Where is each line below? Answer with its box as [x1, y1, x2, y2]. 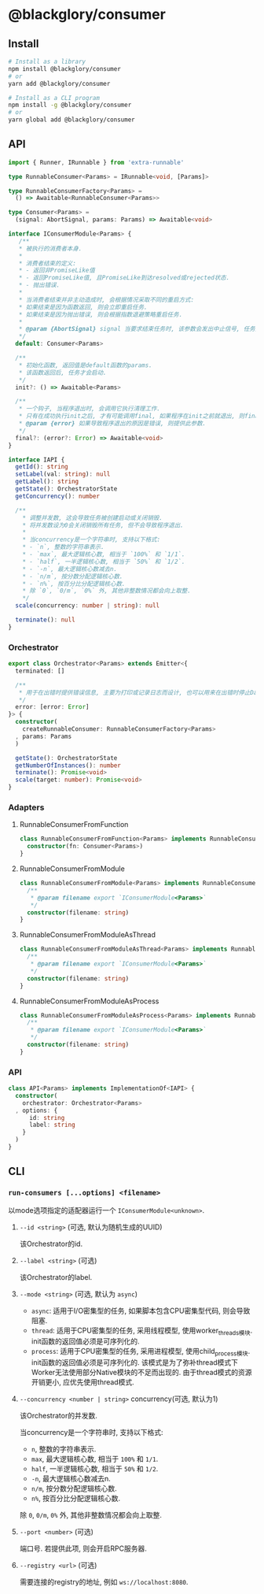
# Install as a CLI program [8, 94, 101, 102]
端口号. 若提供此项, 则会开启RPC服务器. [19, 1544, 147, 1553]
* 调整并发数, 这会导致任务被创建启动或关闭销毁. [22, 513, 163, 521]
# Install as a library [8, 57, 86, 65]
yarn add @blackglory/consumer [8, 80, 111, 87]
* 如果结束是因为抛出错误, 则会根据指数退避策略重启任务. [18, 310, 183, 318]
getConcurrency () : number [15, 492, 101, 500]
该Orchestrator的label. [19, 1272, 93, 1281]
